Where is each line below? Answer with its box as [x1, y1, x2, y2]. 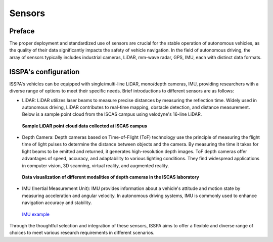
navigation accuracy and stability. [22, 200, 92, 206]
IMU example [22, 211, 50, 217]
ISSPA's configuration [9, 67, 80, 76]
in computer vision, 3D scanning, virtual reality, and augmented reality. [22, 162, 169, 169]
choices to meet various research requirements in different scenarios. [9, 230, 155, 236]
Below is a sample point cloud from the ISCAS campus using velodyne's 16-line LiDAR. [22, 111, 202, 117]
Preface [9, 27, 35, 35]
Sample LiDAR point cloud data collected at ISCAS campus [22, 123, 148, 129]
